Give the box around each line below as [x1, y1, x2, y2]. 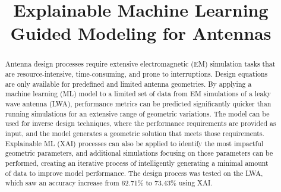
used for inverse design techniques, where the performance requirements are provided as [5, 118, 276, 128]
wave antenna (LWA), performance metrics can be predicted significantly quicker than [5, 98, 271, 108]
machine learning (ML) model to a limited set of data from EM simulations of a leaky [5, 89, 271, 99]
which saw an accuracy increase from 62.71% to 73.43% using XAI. [5, 178, 213, 188]
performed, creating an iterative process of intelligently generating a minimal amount [5, 158, 269, 168]
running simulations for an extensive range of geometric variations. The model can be [5, 108, 270, 118]
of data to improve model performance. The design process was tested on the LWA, [5, 168, 263, 178]
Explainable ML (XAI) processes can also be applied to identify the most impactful [5, 138, 264, 148]
